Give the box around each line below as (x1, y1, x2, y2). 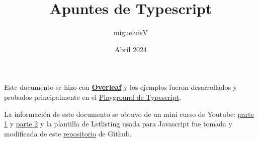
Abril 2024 (114, 44, 147, 54)
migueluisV (113, 27, 148, 38)
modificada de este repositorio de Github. (4, 128, 132, 138)
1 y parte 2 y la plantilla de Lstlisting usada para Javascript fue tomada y (4, 118, 232, 129)
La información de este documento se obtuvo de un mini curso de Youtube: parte (4, 108, 254, 119)
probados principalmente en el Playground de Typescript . (4, 91, 182, 102)
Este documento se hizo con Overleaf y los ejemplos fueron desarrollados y (4, 82, 237, 92)
